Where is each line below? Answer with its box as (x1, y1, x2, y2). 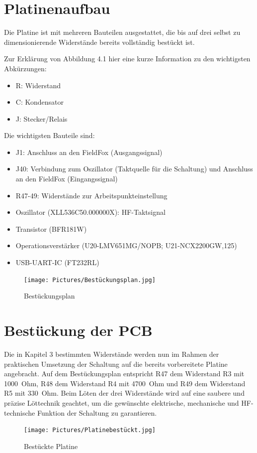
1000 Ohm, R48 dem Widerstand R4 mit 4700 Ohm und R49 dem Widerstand (4, 378, 246, 388)
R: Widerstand (15, 80, 61, 90)
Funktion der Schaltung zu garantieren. (37, 407, 157, 418)
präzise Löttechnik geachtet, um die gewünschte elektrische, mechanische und (4, 397, 239, 408)
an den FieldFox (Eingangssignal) (15, 173, 118, 184)
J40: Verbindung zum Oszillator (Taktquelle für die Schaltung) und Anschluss (15, 163, 253, 174)
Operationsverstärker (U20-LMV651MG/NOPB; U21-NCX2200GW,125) (15, 240, 237, 251)
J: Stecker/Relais (15, 113, 68, 124)
